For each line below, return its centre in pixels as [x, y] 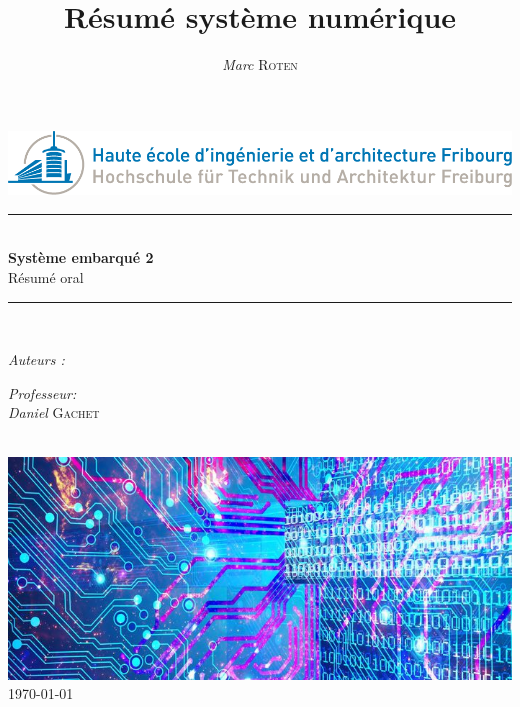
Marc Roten [260, 64]
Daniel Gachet [54, 412]
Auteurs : [36, 359]
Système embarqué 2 [81, 257]
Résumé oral [46, 276]
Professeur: [42, 392]
